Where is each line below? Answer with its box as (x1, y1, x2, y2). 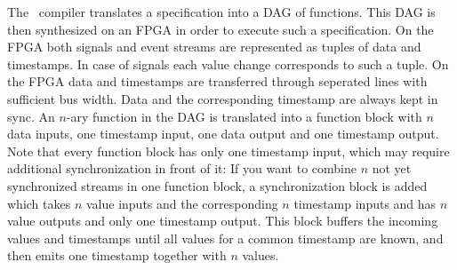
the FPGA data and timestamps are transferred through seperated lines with (7, 72, 428, 91)
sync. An (7, 107, 55, 125)
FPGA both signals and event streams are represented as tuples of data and (7, 37, 421, 56)
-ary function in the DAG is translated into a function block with (66, 107, 422, 125)
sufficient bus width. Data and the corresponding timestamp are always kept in (7, 89, 438, 107)
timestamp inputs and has (293, 194, 437, 212)
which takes (7, 194, 71, 212)
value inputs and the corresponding (85, 194, 278, 212)
